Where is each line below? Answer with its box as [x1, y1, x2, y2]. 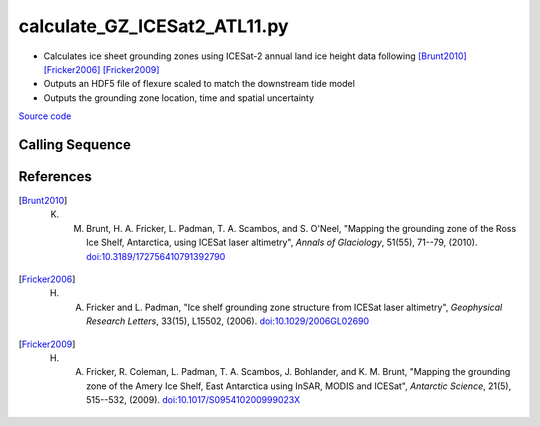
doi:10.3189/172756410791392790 [86, 250, 226, 262]
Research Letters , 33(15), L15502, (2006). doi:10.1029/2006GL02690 [86, 315, 370, 327]
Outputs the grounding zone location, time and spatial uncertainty [43, 91, 315, 104]
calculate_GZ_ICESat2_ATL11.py [18, 15, 289, 37]
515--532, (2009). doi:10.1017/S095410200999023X [86, 394, 300, 406]
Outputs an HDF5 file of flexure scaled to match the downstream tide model [43, 78, 355, 90]
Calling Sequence [18, 136, 132, 153]
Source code [18, 110, 72, 122]
